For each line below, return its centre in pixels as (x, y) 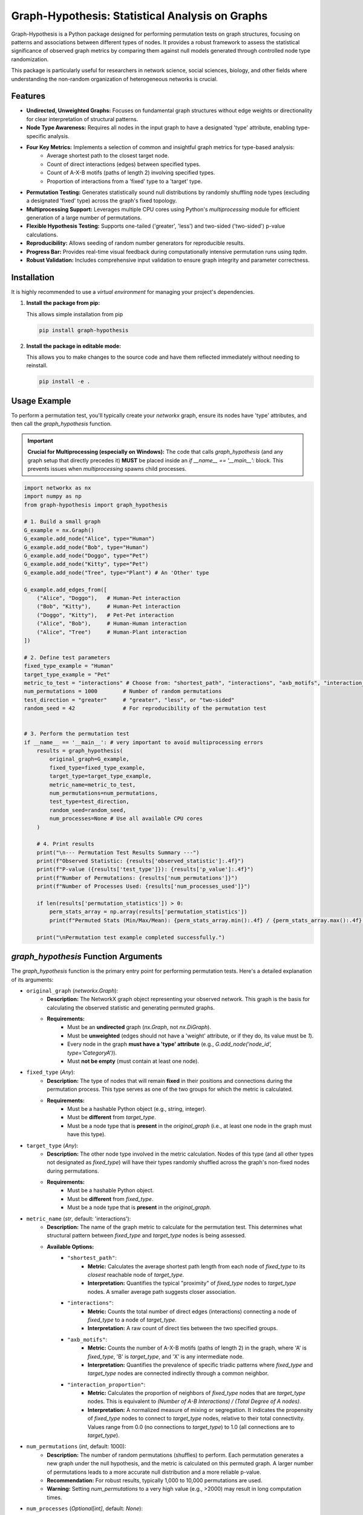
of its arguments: (32, 979)
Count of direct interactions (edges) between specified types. (124, 164)
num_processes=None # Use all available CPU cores (126, 819)
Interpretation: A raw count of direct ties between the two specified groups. (183, 1328)
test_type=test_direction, (89, 802)
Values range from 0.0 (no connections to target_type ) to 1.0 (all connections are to (191, 1427)
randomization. (30, 59)
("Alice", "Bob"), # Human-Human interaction (112, 624)
